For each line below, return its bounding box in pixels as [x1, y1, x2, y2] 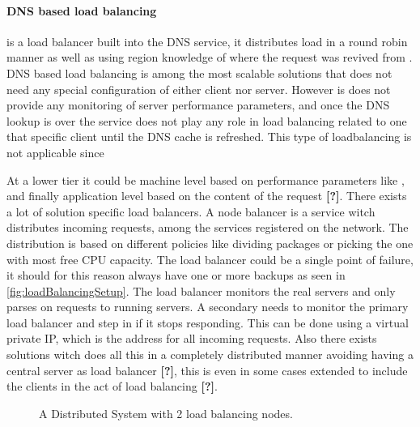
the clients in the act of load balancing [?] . [6, 378, 218, 395]
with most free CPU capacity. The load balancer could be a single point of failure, [6, 250, 414, 267]
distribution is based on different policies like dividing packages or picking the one [6, 234, 414, 251]
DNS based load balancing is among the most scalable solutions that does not [6, 64, 392, 81]
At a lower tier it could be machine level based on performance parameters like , [6, 171, 405, 188]
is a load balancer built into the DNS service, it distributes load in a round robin [6, 32, 408, 49]
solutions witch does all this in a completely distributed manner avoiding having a [6, 346, 414, 363]
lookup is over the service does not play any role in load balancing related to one [6, 112, 407, 129]
